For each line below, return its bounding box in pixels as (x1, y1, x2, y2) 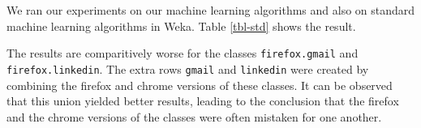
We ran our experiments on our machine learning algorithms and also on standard (6, 2, 415, 18)
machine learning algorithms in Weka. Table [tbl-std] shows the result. (6, 17, 356, 34)
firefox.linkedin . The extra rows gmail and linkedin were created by (6, 60, 369, 77)
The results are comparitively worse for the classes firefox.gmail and (6, 45, 359, 62)
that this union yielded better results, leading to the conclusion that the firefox (6, 92, 399, 109)
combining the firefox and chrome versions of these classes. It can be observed (6, 76, 393, 93)
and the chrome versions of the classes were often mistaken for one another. (6, 108, 382, 125)
